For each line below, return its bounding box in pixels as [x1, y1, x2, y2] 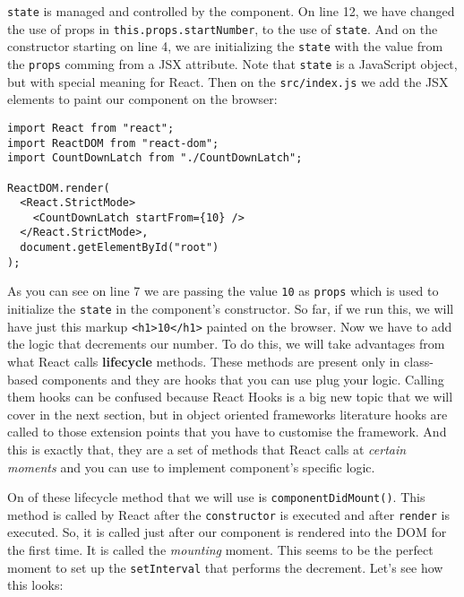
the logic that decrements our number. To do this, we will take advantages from [7, 334, 445, 353]
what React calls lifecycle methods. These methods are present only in [7, 352, 400, 370]
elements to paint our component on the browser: [7, 90, 278, 108]
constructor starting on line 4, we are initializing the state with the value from [7, 37, 443, 56]
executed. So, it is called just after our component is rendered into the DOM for [7, 523, 447, 541]
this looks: [7, 575, 64, 594]
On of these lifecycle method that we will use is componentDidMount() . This [7, 488, 425, 506]
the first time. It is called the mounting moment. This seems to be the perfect [7, 541, 434, 559]
